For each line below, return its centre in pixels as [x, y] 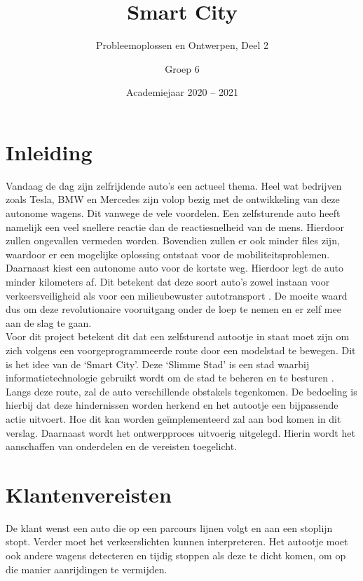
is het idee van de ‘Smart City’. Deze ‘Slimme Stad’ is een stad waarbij [158, 364]
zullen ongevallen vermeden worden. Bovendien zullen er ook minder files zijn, [173, 240]
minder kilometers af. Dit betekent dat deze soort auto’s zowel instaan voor [168, 281]
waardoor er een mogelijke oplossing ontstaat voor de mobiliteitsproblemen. [168, 254]
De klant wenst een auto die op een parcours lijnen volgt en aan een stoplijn [169, 527]
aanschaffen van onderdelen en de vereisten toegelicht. [121, 446]
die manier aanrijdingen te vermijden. [87, 569]
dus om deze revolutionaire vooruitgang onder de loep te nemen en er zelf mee [173, 309]
